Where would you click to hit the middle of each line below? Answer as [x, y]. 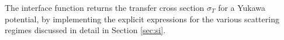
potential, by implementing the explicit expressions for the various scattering [142, 19]
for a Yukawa [242, 7]
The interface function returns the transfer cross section [105, 7]
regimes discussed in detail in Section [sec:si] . [85, 30]
